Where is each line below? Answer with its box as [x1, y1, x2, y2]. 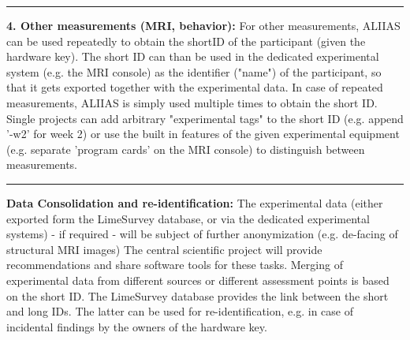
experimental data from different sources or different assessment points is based [6, 271, 389, 288]
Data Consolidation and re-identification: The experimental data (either [6, 194, 383, 211]
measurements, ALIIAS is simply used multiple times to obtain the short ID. [6, 94, 378, 110]
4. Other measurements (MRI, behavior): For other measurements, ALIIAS [6, 17, 401, 33]
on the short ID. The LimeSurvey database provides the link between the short [6, 287, 389, 304]
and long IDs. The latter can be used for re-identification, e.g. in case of [6, 303, 353, 319]
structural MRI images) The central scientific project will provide [6, 241, 322, 257]
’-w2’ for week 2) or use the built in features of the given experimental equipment [6, 125, 400, 142]
